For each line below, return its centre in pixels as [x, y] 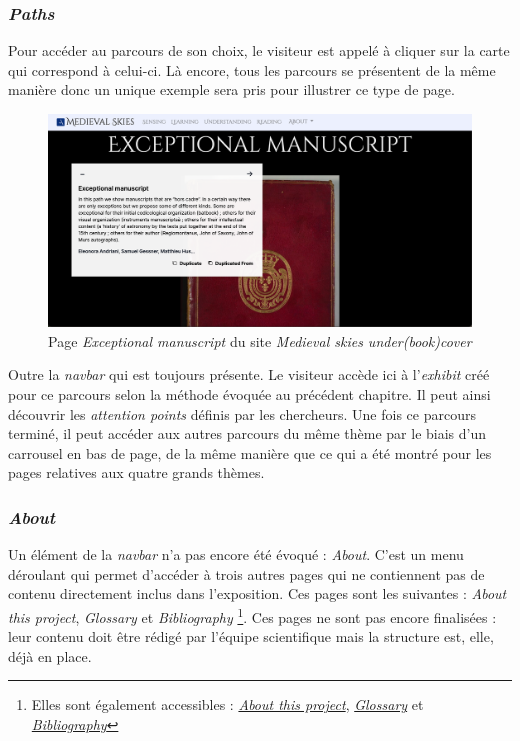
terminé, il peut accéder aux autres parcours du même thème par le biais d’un [247, 433]
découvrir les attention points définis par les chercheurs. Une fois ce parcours [242, 413]
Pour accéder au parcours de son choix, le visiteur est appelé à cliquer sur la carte [259, 50]
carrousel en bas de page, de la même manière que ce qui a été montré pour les [250, 452]
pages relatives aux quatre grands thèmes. [136, 472]
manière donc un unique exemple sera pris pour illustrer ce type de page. [231, 89]
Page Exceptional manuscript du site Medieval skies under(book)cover [260, 340]
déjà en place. [50, 655]
